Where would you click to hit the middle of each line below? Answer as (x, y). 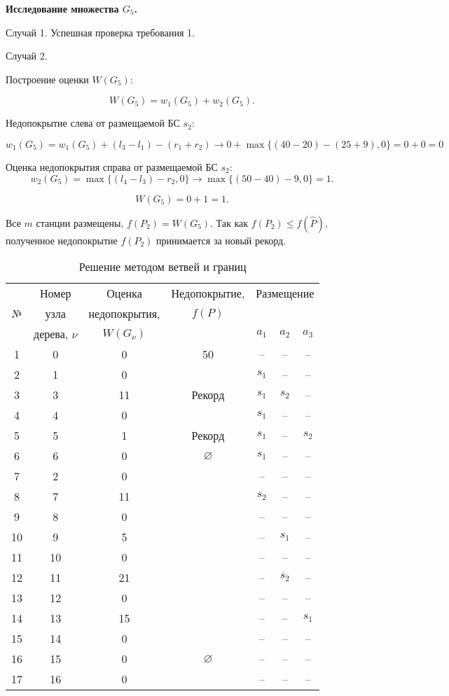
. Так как (229, 222)
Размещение (285, 293)
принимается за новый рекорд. (221, 240)
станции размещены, (80, 222)
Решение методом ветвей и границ (163, 267)
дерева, (51, 334)
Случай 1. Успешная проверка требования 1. (100, 32)
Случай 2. (27, 56)
